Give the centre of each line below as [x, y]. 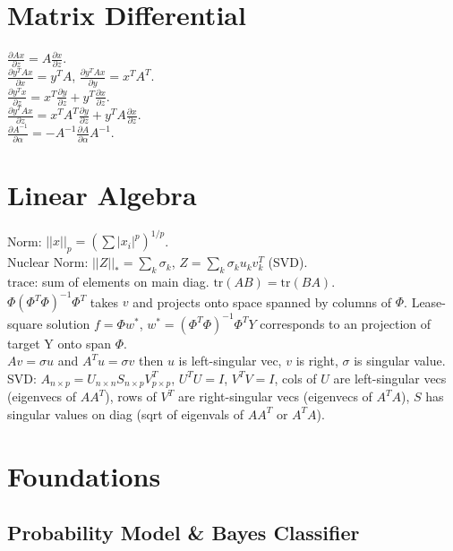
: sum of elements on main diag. [122, 281]
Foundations [84, 475]
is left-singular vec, [230, 361]
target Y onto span [60, 343]
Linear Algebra [102, 194]
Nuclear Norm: [48, 262]
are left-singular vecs [390, 378]
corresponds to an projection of [346, 323]
